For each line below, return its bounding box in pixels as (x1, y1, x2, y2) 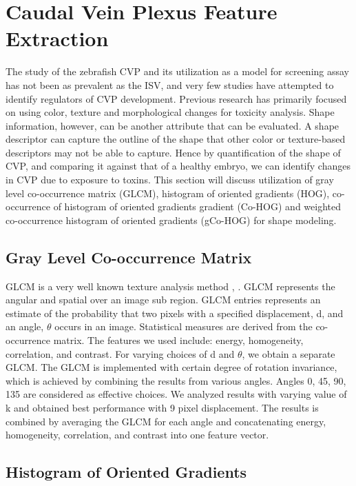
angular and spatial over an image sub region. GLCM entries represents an (6, 292, 321, 307)
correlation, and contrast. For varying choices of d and (6, 346, 235, 361)
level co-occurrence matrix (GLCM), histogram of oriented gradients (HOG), (6, 185, 330, 200)
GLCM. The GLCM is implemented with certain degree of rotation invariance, (6, 360, 337, 374)
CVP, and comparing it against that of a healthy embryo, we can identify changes (6, 159, 350, 173)
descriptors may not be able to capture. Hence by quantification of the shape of (6, 145, 341, 159)
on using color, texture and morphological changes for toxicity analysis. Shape (6, 105, 335, 119)
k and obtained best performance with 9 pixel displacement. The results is (6, 400, 319, 414)
